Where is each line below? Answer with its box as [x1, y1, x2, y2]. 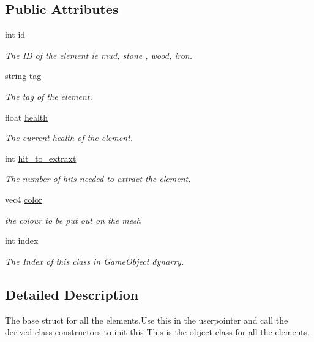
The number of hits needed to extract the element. [5, 172, 191, 185]
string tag [5, 69, 42, 82]
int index [5, 234, 39, 247]
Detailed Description [5, 284, 139, 303]
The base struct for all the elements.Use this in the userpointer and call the [5, 313, 288, 326]
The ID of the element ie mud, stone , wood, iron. [5, 48, 193, 61]
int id [5, 28, 26, 41]
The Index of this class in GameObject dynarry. [5, 254, 184, 267]
